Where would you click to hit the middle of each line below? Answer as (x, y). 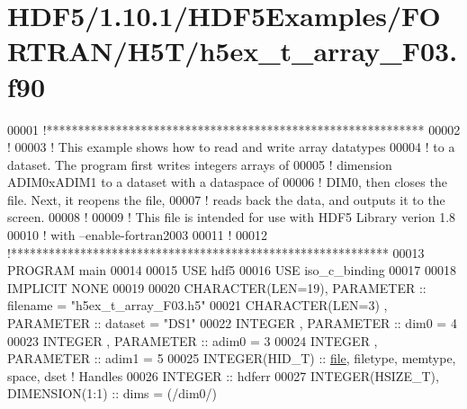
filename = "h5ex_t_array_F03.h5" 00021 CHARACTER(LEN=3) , (198, 305)
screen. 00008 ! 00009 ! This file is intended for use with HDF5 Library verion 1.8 (232, 217)
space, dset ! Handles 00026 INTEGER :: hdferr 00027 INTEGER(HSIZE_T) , (223, 375)
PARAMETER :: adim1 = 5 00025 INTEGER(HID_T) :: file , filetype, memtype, (232, 358)
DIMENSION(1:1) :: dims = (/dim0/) (112, 393)
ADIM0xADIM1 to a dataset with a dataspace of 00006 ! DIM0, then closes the (227, 182)
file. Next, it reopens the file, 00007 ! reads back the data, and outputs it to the (226, 199)
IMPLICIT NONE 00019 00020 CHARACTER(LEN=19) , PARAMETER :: (217, 287)
